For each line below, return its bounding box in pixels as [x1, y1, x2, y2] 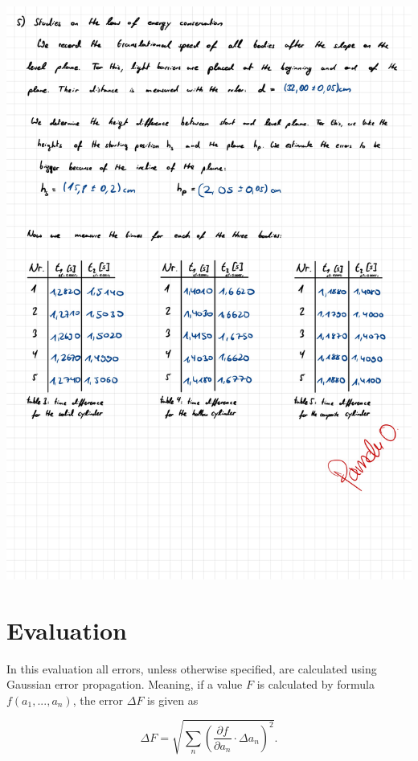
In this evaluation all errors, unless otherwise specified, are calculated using [6, 660, 377, 677]
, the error [72, 691, 124, 708]
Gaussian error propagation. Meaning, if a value [6, 676, 243, 693]
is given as [147, 691, 199, 708]
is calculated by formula [256, 676, 375, 693]
